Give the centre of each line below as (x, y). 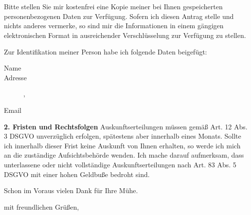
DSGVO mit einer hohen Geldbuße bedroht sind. (77, 174)
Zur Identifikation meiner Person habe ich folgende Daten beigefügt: (106, 51)
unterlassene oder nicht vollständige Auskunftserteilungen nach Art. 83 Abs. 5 (120, 164)
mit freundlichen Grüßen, (42, 206)
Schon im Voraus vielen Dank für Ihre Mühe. (71, 190)
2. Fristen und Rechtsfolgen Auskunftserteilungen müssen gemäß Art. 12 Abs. (126, 126)
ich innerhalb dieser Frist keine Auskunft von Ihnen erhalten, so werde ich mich (122, 145)
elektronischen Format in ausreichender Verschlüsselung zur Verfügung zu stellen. (125, 35)
